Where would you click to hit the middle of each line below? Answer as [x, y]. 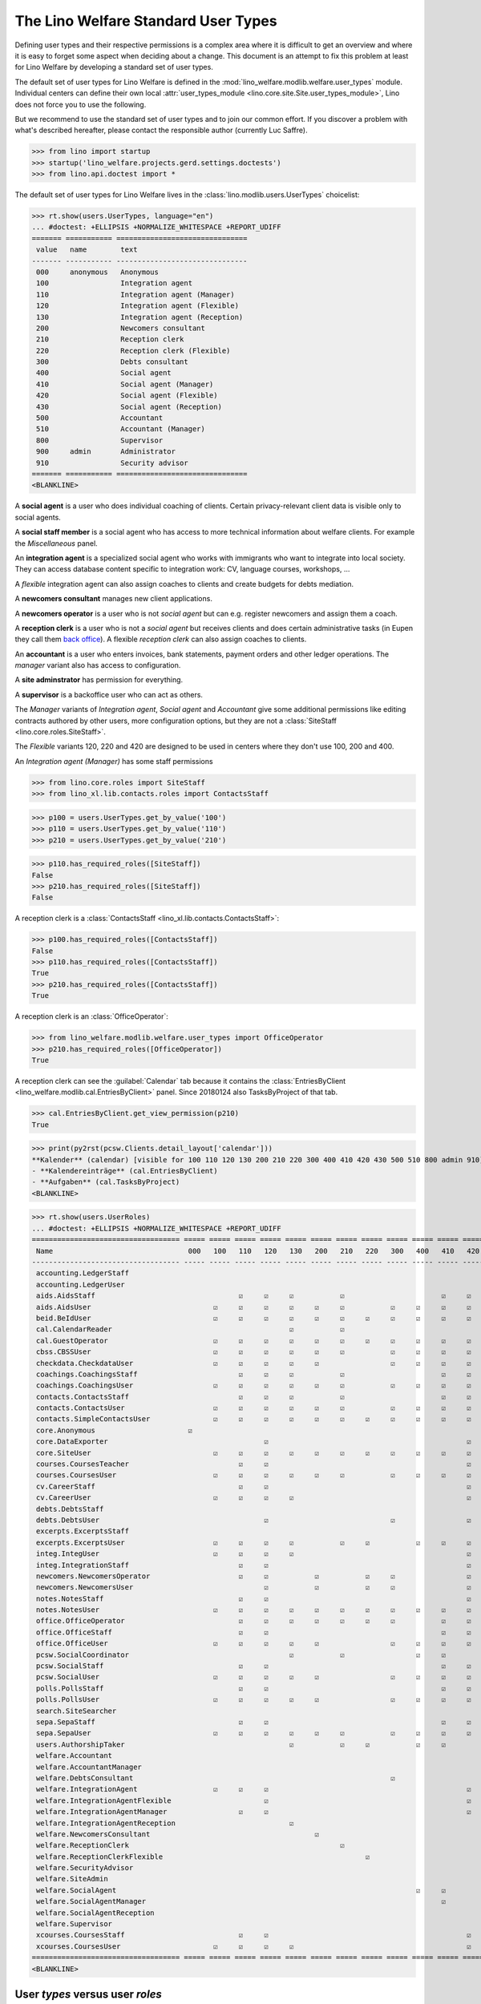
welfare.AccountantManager [89, 1767]
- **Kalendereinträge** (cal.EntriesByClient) [125, 1171]
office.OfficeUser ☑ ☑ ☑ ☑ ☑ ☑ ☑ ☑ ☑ [254, 1644]
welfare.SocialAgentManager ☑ [241, 1901]
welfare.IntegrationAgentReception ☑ [165, 1823]
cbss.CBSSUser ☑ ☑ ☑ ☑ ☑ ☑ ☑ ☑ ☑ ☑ [254, 1352]
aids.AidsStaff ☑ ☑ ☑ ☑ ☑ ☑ [254, 1296]
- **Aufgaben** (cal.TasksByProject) [106, 1182]
